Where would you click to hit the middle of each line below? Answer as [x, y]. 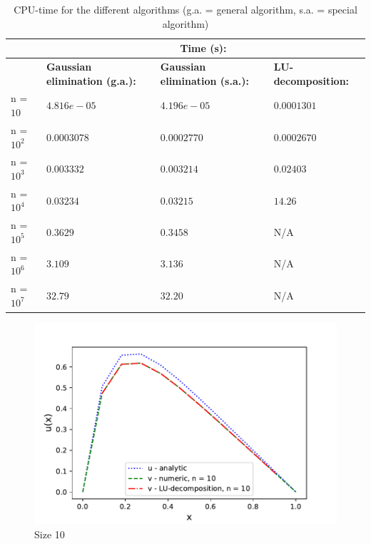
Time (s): [203, 48]
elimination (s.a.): [204, 80]
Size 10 [50, 534]
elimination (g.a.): [91, 80]
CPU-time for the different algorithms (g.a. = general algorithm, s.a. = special [185, 9]
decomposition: [311, 80]
